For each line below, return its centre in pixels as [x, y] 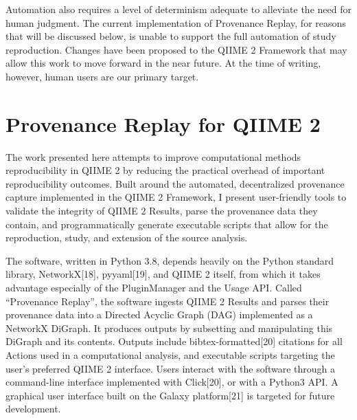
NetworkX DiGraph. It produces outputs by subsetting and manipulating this [169, 328]
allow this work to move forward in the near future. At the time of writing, [163, 63]
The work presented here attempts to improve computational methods [153, 156]
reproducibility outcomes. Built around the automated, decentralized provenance [175, 183]
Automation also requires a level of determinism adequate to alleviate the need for [178, 9]
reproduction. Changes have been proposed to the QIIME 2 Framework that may [176, 49]
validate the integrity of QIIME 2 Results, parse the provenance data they [162, 211]
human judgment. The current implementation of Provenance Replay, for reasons [176, 22]
